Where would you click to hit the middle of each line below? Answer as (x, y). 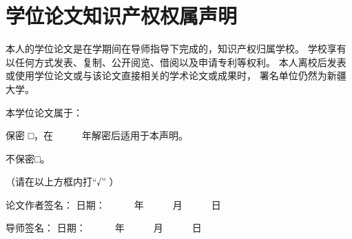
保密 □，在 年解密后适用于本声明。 (97, 135)
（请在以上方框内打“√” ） (62, 181)
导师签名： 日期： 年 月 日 (104, 228)
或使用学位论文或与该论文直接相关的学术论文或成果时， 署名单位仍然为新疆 (176, 75)
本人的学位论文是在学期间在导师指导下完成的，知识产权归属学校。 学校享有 (176, 49)
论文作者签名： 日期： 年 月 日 (113, 204)
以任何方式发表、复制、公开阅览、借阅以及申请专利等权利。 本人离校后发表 (176, 62)
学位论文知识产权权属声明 (122, 15)
